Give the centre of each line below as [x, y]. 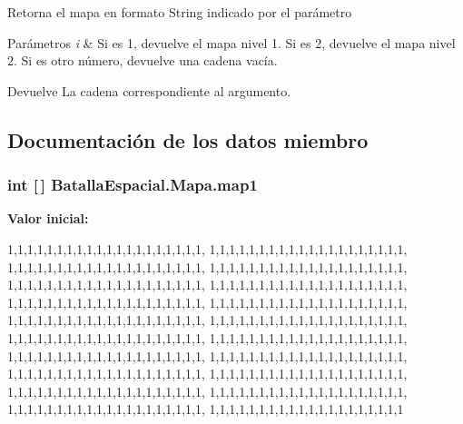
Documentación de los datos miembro [188, 139]
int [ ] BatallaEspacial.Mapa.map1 [133, 185]
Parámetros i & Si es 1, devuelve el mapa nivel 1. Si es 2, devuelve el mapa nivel [231, 42]
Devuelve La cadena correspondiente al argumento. [149, 90]
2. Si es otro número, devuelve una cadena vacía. [143, 60]
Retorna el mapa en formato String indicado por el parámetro [180, 12]
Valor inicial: [48, 218]
